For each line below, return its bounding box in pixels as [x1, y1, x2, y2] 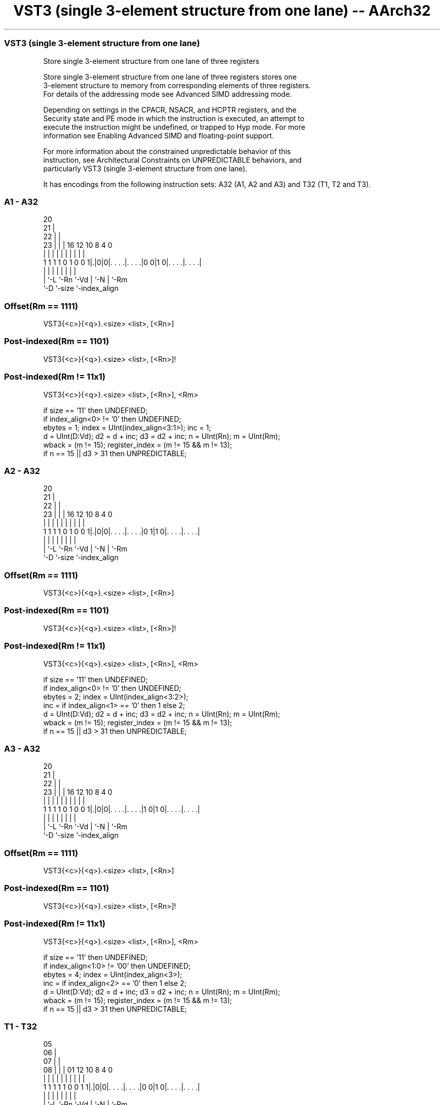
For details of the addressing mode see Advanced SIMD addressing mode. [43, 89, 292, 98]
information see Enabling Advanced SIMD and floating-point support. [43, 131, 274, 140]
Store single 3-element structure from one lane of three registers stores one [43, 72, 297, 81]
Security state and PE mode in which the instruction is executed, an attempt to [43, 114, 305, 123]
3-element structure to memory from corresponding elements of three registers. [43, 81, 311, 90]
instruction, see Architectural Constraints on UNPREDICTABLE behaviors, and [43, 155, 302, 164]
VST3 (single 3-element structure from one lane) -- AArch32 [13, 2, 431, 19]
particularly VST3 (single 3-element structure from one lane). [43, 164, 247, 173]
